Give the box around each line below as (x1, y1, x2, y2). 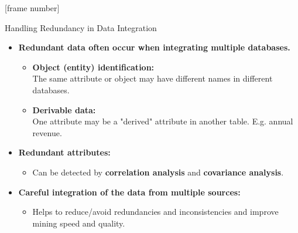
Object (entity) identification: (32, 60, 155, 73)
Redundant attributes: (18, 146, 111, 158)
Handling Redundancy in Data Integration (5, 21, 157, 33)
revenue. (32, 126, 62, 139)
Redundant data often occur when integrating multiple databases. (18, 41, 290, 53)
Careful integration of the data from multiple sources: (18, 185, 241, 198)
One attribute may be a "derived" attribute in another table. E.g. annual (32, 115, 293, 127)
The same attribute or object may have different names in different (32, 72, 273, 85)
